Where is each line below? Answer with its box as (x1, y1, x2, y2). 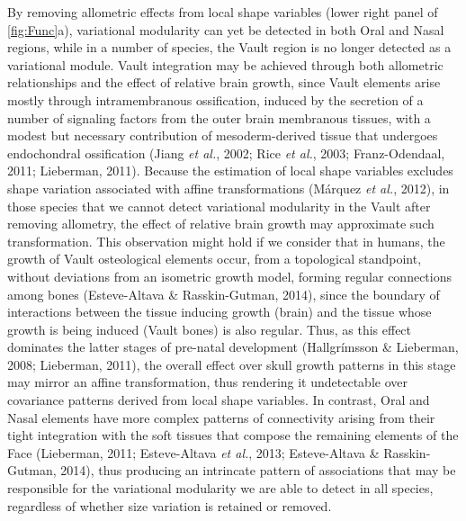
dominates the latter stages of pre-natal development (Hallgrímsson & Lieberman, (7, 337, 459, 356)
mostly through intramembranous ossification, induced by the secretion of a (7, 90, 424, 109)
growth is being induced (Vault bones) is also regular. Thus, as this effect (7, 319, 412, 338)
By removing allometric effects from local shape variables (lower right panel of (7, 3, 438, 21)
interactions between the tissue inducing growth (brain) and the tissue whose (7, 302, 432, 321)
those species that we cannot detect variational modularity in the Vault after (7, 196, 431, 215)
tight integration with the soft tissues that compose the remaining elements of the (7, 426, 459, 445)
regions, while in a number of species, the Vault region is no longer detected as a (7, 38, 452, 57)
